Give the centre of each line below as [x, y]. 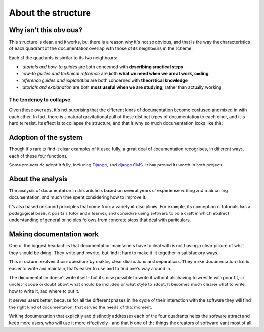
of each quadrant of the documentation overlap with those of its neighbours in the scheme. [101, 48]
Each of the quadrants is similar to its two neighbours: [63, 58]
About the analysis [38, 179]
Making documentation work [54, 234]
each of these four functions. [38, 156]
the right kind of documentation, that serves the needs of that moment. [81, 307]
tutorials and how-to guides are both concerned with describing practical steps [102, 67]
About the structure [50, 13]
